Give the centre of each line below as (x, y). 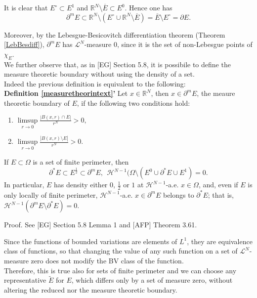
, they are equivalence (220, 241)
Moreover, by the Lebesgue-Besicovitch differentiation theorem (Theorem (115, 34)
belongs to (178, 194)
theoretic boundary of (37, 103)
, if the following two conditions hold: (133, 103)
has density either (81, 185)
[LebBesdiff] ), (24, 44)
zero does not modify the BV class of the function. (107, 260)
